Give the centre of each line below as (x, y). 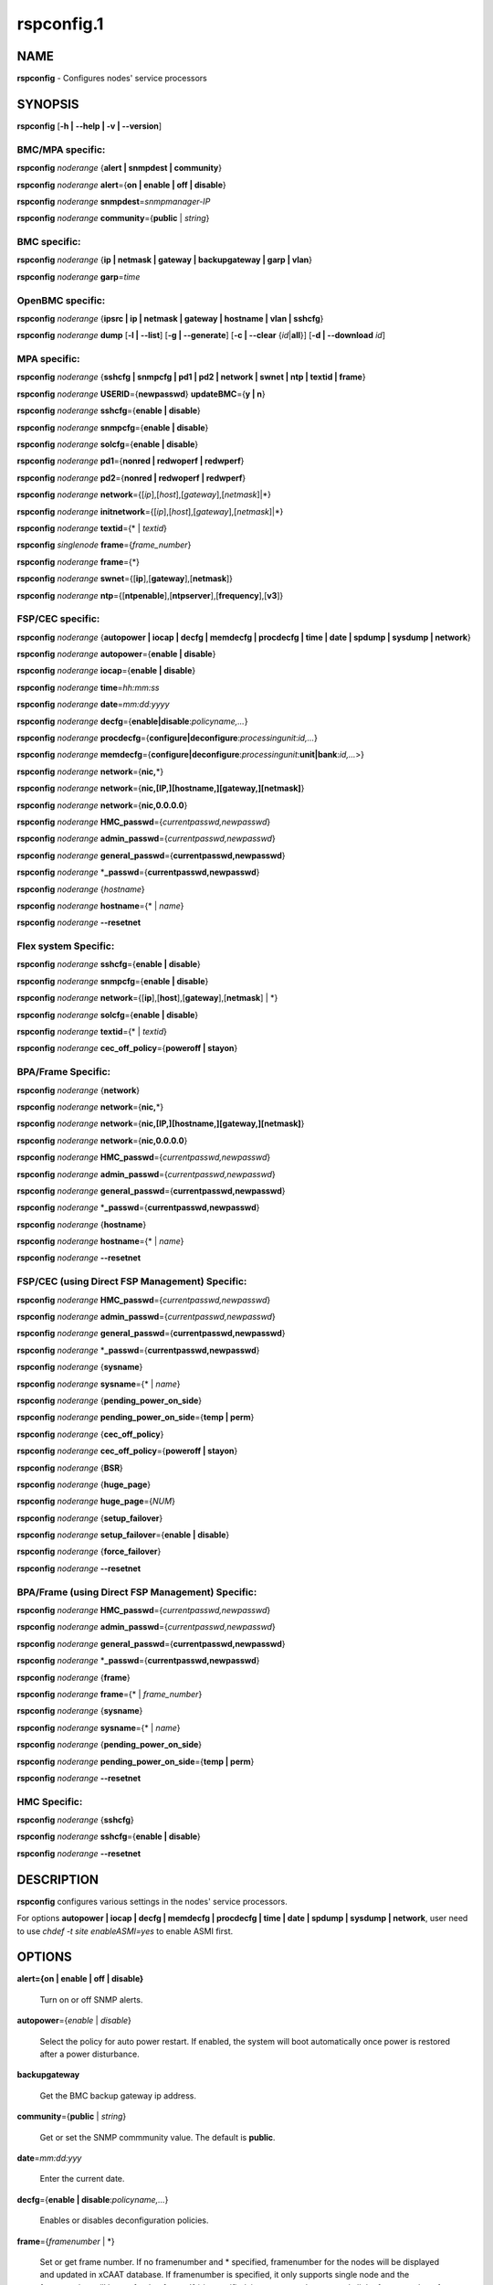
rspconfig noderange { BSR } (70, 1468)
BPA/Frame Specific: (64, 1072)
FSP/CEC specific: (58, 619)
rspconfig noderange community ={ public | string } (113, 218)
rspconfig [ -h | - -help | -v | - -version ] (89, 126)
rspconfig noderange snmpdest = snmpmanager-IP (114, 201)
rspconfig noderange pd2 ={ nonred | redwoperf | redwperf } (131, 478)
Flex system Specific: (66, 946)
